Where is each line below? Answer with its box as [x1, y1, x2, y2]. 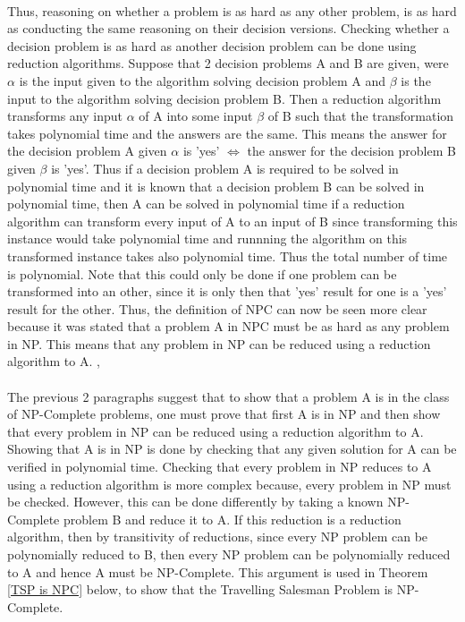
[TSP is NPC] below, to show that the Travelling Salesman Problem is [7, 580, 393, 599]
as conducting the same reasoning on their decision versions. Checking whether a [7, 19, 450, 38]
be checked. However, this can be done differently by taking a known [7, 492, 384, 511]
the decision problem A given [7, 141, 167, 160]
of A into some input [139, 107, 253, 125]
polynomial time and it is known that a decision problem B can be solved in [7, 176, 425, 195]
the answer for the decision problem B [247, 141, 456, 160]
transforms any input [7, 107, 123, 125]
